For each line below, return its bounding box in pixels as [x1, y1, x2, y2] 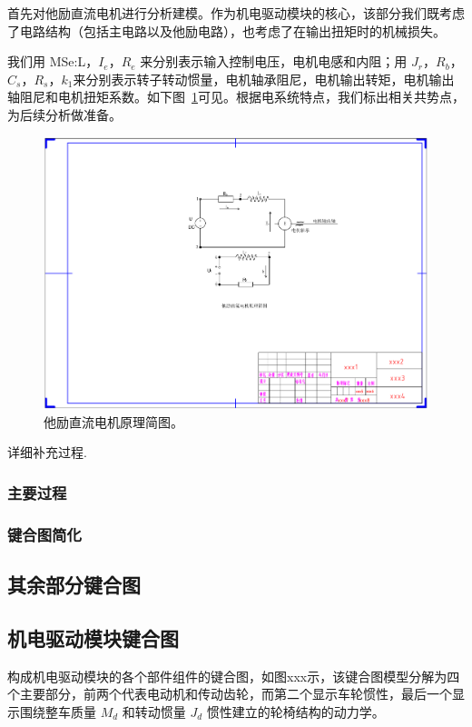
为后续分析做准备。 [7, 105, 122, 124]
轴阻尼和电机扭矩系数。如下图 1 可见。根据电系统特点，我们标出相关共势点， [7, 87, 465, 106]
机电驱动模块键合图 [7, 623, 179, 652]
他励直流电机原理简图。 [44, 412, 183, 431]
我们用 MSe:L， [7, 52, 99, 71]
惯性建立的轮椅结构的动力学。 [206, 702, 385, 721]
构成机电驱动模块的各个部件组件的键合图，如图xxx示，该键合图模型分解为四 [7, 666, 460, 685]
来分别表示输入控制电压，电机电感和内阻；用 [140, 52, 408, 71]
